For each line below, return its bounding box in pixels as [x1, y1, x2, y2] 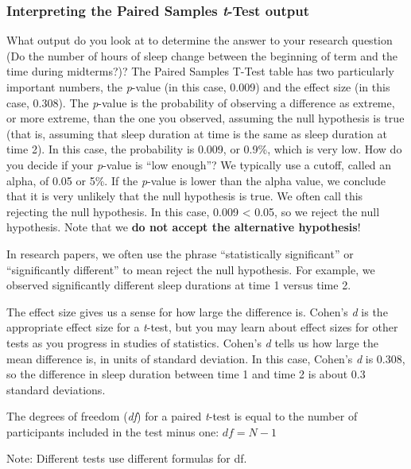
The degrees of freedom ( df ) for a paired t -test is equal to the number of [6, 408, 358, 424]
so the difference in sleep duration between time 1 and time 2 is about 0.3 [6, 366, 366, 382]
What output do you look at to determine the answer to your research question [6, 32, 393, 48]
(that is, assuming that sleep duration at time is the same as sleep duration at [6, 125, 387, 141]
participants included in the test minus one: [6, 423, 219, 440]
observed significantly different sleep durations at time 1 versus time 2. [6, 277, 351, 293]
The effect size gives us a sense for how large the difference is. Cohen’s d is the [6, 303, 388, 320]
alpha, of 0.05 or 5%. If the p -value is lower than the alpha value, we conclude [6, 172, 386, 188]
